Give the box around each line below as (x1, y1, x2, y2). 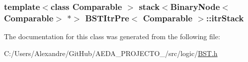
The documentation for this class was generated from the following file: (4, 31, 220, 42)
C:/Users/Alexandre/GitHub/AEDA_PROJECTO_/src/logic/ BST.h (4, 48, 218, 58)
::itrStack (206, 11, 244, 24)
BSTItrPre (85, 11, 129, 24)
